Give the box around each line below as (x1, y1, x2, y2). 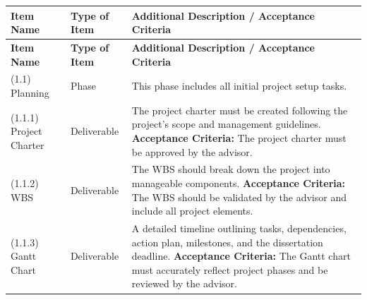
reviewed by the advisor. (131, 276, 237, 291)
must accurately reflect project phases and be (131, 262, 328, 277)
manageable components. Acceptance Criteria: (131, 176, 346, 191)
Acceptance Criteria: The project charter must (131, 131, 347, 145)
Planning (11, 85, 49, 100)
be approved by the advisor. (131, 144, 253, 159)
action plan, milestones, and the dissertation (131, 234, 323, 249)
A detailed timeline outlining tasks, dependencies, (131, 221, 347, 236)
